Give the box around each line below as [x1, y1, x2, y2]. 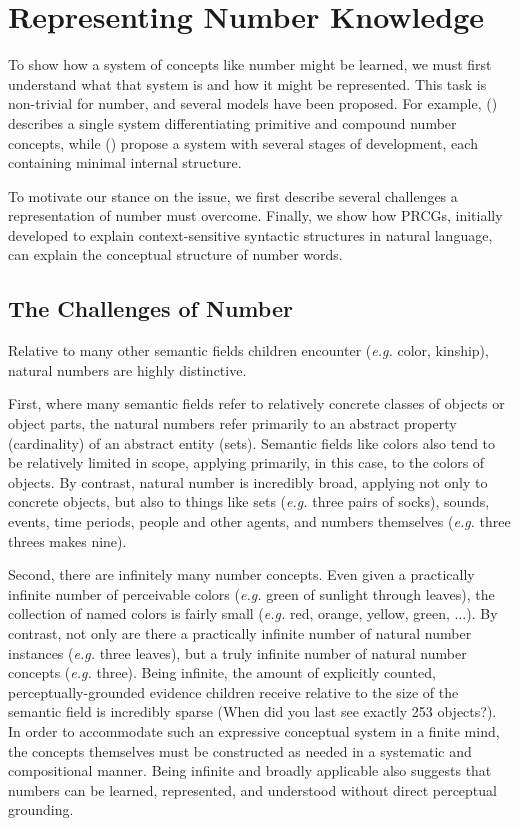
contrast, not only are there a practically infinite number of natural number [8, 622, 472, 643]
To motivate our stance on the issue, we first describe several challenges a [8, 185, 458, 206]
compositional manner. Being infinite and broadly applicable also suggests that [8, 760, 492, 781]
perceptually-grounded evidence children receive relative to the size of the [8, 681, 459, 702]
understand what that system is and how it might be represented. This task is [8, 73, 487, 94]
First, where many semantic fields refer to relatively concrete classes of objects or [8, 393, 505, 414]
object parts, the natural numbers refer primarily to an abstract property [8, 413, 457, 434]
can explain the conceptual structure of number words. [8, 244, 343, 265]
